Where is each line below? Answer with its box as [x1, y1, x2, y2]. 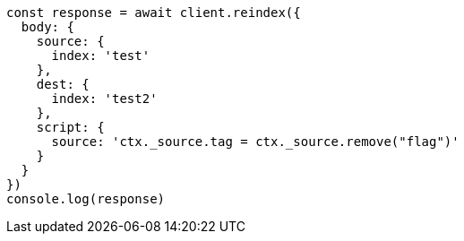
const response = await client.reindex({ [6, 5, 301, 20]
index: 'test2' [51, 91, 158, 106]
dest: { [36, 77, 90, 91]
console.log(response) [6, 192, 166, 206]
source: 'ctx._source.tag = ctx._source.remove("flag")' [51, 134, 460, 149]
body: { [21, 20, 74, 34]
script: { [36, 120, 105, 134]
